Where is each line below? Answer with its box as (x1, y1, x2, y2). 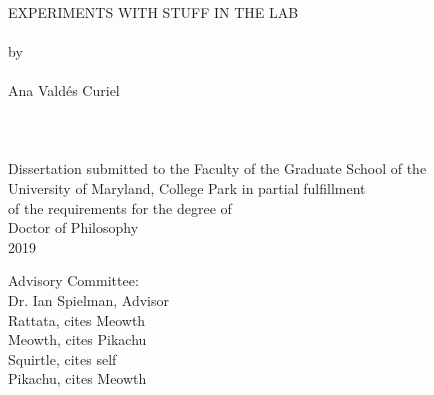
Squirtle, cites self (8, 348, 117, 369)
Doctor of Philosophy (8, 217, 139, 238)
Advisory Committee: (8, 270, 139, 291)
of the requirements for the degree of (8, 197, 232, 218)
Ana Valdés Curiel (8, 79, 120, 100)
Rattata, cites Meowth (8, 309, 146, 330)
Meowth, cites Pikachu (8, 329, 147, 350)
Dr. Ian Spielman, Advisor (8, 289, 169, 310)
